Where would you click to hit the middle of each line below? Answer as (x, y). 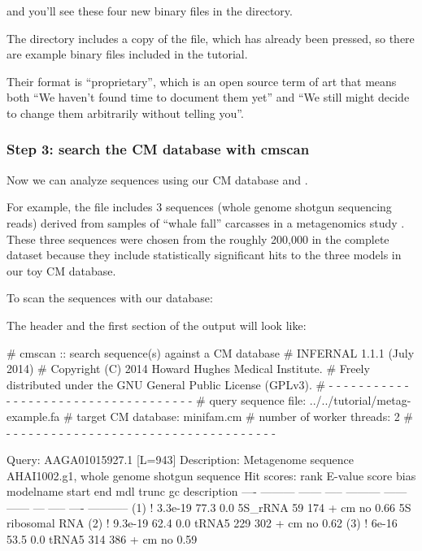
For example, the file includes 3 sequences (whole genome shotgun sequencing (199, 207)
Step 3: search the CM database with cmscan (158, 149)
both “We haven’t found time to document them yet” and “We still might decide (208, 97)
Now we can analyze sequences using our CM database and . (157, 179)
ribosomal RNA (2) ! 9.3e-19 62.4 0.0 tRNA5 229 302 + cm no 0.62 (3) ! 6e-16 (202, 523)
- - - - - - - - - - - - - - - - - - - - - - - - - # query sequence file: (157, 400)
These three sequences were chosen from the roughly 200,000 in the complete (198, 239)
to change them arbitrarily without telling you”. (125, 113)
